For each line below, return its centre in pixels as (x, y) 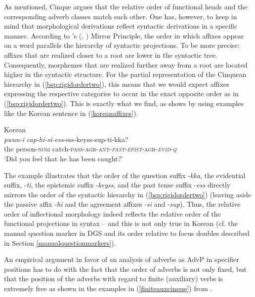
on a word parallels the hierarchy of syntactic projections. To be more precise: (122, 45)
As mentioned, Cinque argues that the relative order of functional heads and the (126, 6)
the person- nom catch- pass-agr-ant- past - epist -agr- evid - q (90, 149)
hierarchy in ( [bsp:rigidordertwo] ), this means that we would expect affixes (117, 84)
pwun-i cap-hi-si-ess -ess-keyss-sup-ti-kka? (66, 139)
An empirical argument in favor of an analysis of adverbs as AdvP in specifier (122, 259)
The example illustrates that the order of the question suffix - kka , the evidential (125, 175)
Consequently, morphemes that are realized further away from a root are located (126, 64)
